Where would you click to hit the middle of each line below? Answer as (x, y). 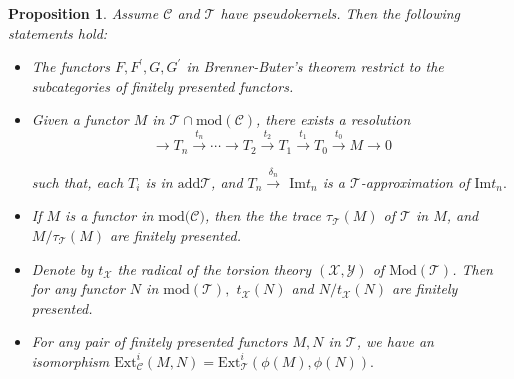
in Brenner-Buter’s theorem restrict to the (315, 66)
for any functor (78, 288)
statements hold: (58, 32)
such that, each (77, 181)
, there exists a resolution (333, 119)
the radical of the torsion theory (214, 268)
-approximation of (415, 181)
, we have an (395, 341)
